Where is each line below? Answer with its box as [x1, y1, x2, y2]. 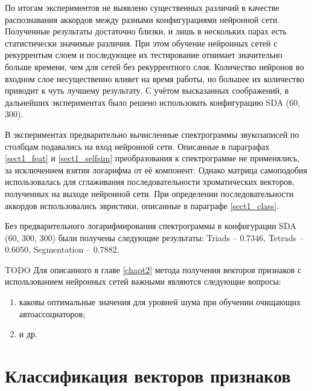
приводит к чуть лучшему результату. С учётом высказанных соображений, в [5, 84, 289, 97]
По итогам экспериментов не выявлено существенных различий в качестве [5, 1, 279, 13]
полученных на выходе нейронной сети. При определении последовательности [5, 187, 294, 199]
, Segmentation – [28, 243, 91, 256]
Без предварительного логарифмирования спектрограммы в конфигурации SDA [5, 219, 296, 232]
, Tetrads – [263, 231, 304, 244]
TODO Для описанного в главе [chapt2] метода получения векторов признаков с [5, 263, 302, 276]
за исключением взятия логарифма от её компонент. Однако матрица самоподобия [5, 163, 307, 176]
